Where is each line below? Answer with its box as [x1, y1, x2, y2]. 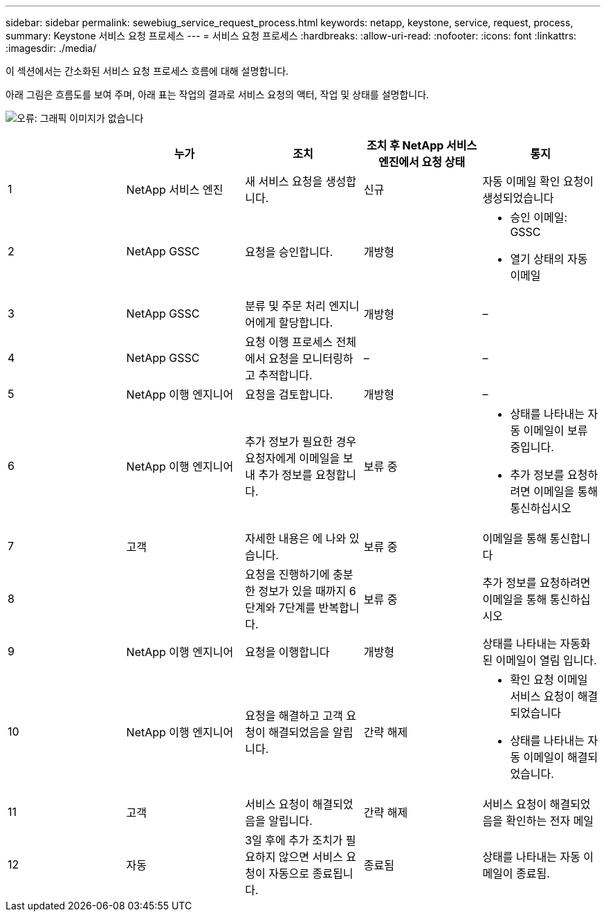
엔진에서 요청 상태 [378, 155, 466, 169]
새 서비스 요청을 [245, 174, 323, 188]
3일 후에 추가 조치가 [245, 833, 343, 847]
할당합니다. [278, 316, 333, 329]
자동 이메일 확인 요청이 [482, 174, 594, 188]
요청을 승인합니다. [245, 245, 333, 259]
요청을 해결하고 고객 [245, 709, 343, 723]
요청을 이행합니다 [245, 645, 330, 659]
